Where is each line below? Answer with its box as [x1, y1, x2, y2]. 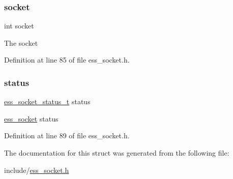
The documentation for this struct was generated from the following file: [4, 147, 229, 158]
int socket [4, 20, 34, 31]
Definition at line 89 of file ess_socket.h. [4, 130, 130, 141]
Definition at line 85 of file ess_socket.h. [4, 54, 130, 65]
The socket [4, 37, 38, 48]
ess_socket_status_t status [4, 96, 91, 107]
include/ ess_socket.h [4, 164, 69, 175]
